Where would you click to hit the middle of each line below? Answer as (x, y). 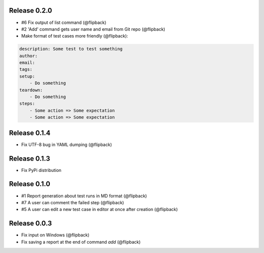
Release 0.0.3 (31, 223)
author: (28, 56)
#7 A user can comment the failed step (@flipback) (73, 202)
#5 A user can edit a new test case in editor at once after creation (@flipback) (99, 210)
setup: (27, 76)
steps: (27, 104)
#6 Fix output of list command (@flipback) (64, 22)
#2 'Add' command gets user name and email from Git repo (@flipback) (93, 29)
